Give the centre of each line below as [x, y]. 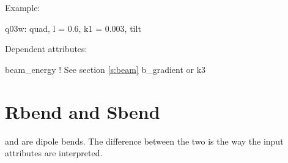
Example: [23, 7]
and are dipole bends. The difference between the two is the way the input [144, 141]
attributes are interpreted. [54, 153]
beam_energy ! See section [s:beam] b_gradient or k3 [105, 69]
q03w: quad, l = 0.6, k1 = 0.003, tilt [73, 28]
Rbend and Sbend [83, 111]
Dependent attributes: [46, 49]
